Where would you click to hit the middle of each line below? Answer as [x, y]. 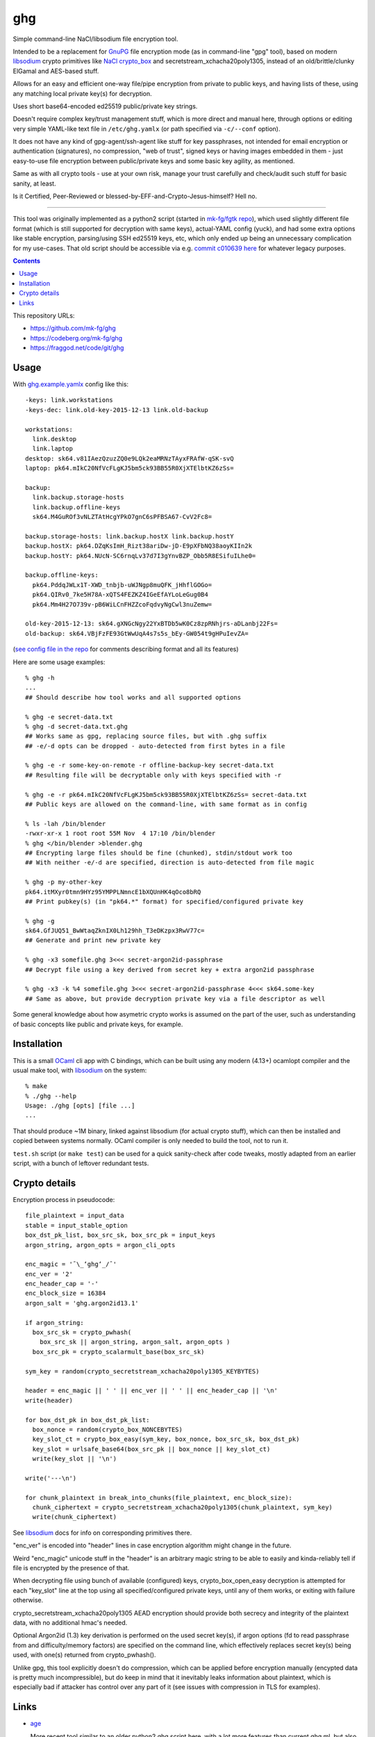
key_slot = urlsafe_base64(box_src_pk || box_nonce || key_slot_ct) [151, 1449]
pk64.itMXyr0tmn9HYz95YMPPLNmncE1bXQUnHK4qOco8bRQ [113, 892]
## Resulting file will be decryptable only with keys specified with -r [153, 775]
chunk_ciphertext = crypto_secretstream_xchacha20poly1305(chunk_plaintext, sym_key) [183, 1507]
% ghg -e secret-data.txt [69, 717]
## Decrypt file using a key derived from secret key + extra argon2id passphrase [170, 970]
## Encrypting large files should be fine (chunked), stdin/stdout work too [159, 853]
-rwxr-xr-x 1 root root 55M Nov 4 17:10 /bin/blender [120, 833]
